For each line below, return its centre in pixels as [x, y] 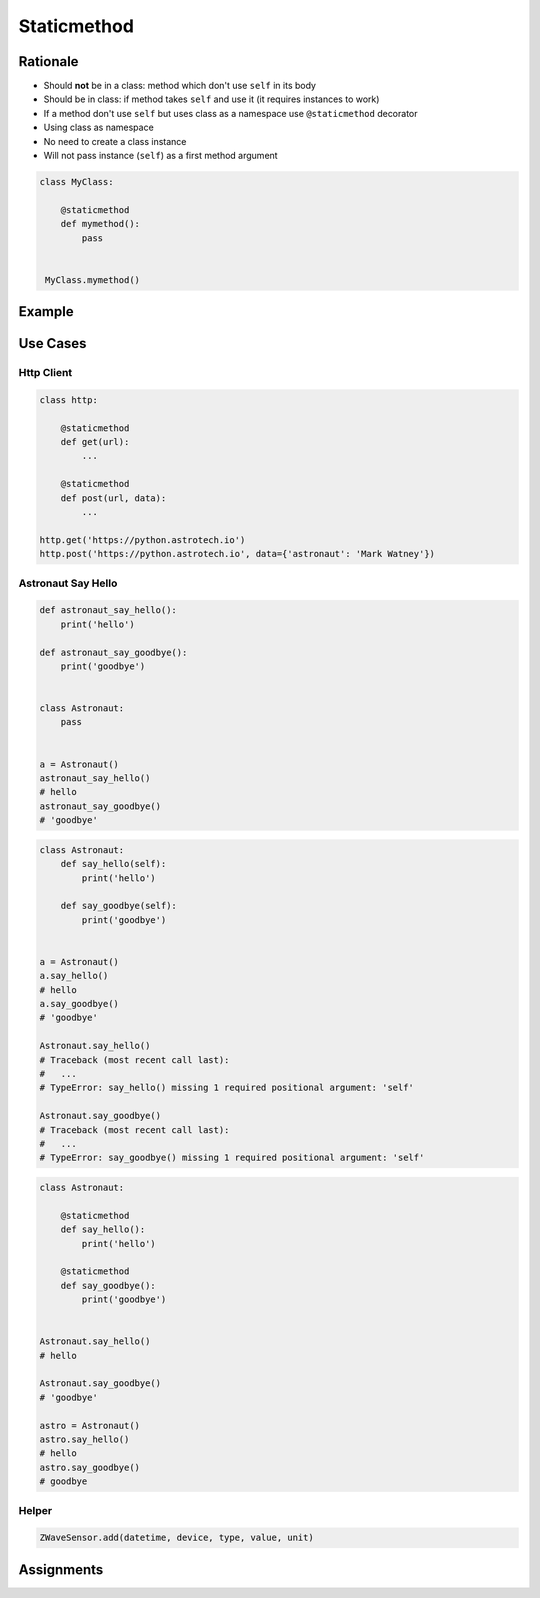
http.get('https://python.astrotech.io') [142, 539]
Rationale [48, 61]
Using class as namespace [98, 127]
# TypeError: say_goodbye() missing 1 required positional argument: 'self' [232, 1158]
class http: [69, 399]
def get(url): [95, 442]
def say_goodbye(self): [118, 906]
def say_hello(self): [113, 864]
